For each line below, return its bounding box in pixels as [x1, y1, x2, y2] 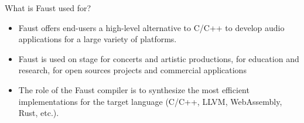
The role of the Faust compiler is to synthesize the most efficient [18, 83, 250, 95]
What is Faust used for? [5, 2, 91, 13]
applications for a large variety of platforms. [18, 33, 177, 45]
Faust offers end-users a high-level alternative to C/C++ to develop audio [18, 21, 285, 33]
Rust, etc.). [18, 107, 59, 119]
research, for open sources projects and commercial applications [18, 64, 247, 76]
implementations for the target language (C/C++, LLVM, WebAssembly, [18, 95, 282, 107]
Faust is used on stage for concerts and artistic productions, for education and [18, 52, 299, 64]
